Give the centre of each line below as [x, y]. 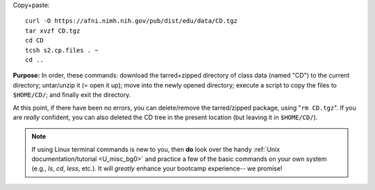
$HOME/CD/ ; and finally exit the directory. [72, 95]
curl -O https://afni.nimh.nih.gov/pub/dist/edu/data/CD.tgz [131, 21]
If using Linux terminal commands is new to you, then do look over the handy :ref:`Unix [156, 149]
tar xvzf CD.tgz [53, 31]
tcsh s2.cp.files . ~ [62, 50]
